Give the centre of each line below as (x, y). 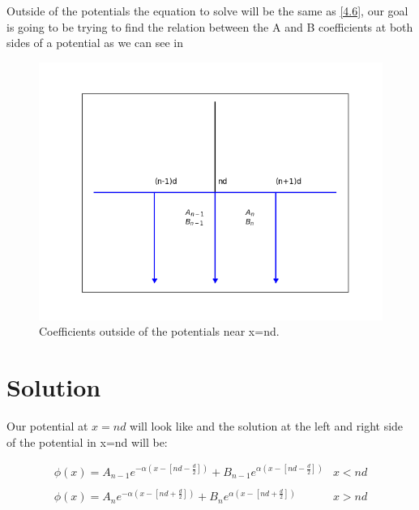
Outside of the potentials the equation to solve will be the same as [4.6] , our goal (207, 11)
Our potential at (47, 426)
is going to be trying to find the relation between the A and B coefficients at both (210, 26)
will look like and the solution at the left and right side (267, 426)
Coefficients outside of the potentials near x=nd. (159, 331)
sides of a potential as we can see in (95, 43)
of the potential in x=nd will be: (87, 441)
